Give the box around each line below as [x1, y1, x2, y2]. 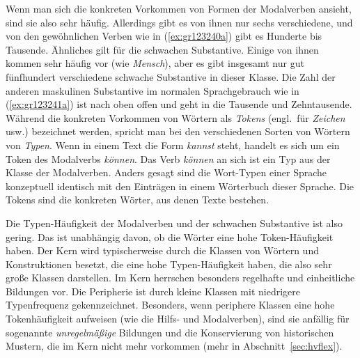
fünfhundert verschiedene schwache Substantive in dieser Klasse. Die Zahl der [6, 69, 336, 84]
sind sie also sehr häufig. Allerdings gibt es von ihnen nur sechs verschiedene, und [6, 15, 353, 29]
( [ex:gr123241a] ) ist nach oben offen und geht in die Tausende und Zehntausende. [6, 97, 352, 111]
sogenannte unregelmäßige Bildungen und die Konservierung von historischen [6, 325, 334, 339]
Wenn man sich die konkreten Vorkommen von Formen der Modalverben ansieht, [6, 1, 352, 15]
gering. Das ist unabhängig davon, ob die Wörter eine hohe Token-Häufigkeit [6, 229, 334, 244]
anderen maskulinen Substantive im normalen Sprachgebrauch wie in [6, 83, 299, 98]
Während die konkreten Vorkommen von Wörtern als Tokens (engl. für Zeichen [6, 110, 345, 125]
